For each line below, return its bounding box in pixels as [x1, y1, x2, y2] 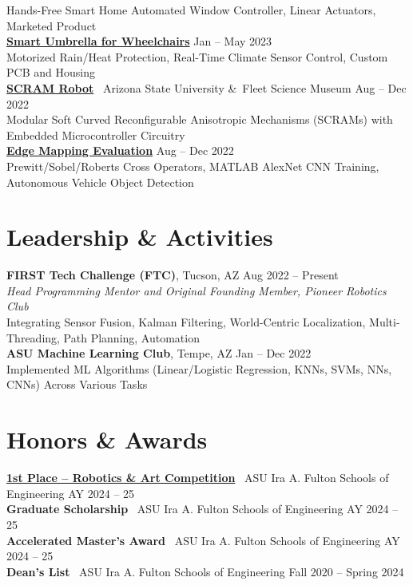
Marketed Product [6, 17, 97, 34]
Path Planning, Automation [63, 329, 200, 346]
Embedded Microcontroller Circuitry [6, 126, 185, 143]
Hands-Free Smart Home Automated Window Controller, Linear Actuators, [6, 2, 376, 18]
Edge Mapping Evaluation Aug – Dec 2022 [6, 142, 234, 159]
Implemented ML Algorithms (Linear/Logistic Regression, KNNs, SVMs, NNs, [6, 360, 392, 377]
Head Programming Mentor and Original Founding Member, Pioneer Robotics [6, 282, 387, 298]
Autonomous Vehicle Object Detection [6, 173, 194, 190]
